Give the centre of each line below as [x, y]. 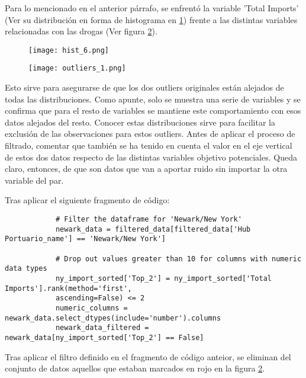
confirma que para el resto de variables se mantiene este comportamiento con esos [153, 110]
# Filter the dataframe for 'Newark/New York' [149, 220]
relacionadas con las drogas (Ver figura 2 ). [81, 31]
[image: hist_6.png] [69, 50]
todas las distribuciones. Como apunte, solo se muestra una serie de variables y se [153, 99]
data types [26, 269]
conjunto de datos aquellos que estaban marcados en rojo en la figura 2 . [135, 368]
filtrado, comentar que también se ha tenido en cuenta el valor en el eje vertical [149, 145]
